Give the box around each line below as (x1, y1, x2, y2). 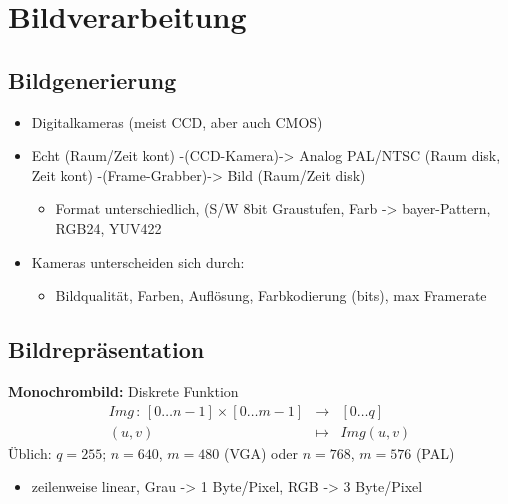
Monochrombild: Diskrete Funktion (8, 380, 239, 401)
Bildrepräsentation (8, 334, 205, 365)
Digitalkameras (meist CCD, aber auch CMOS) (31, 111, 323, 132)
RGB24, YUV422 (55, 217, 162, 238)
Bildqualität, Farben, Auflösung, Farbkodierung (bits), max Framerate (55, 285, 487, 306)
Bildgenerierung (8, 64, 177, 95)
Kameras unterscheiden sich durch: (31, 251, 245, 272)
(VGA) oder (223, 442, 298, 463)
